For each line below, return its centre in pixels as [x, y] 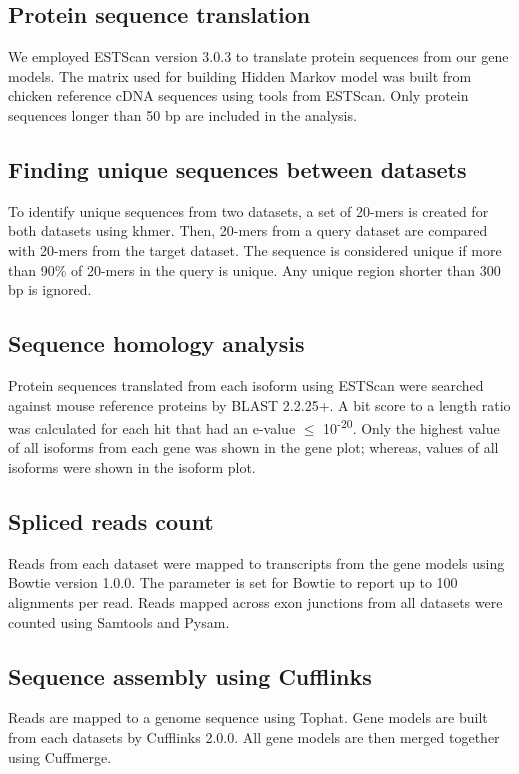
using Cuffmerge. [60, 756]
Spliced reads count [111, 520]
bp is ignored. [50, 289]
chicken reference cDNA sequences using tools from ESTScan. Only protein [238, 95]
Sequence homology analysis [156, 343]
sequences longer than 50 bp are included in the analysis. [182, 114]
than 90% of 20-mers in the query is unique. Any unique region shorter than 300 [254, 269]
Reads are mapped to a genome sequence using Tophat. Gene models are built [248, 717]
